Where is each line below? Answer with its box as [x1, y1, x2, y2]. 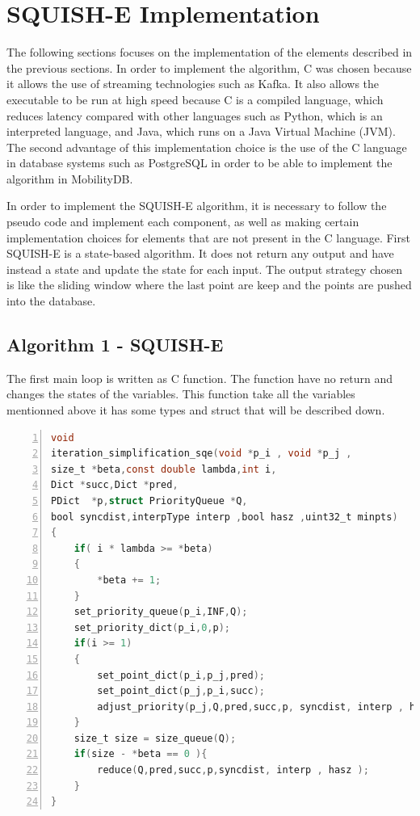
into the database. [6, 292, 96, 309]
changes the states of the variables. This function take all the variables [6, 385, 355, 402]
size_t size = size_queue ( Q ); [73, 732, 237, 744]
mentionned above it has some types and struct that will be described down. [6, 402, 385, 419]
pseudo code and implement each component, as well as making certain [6, 213, 359, 230]
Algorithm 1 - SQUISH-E [6, 332, 224, 357]
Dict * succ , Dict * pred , [51, 479, 178, 491]
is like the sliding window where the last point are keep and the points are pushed [6, 276, 412, 293]
